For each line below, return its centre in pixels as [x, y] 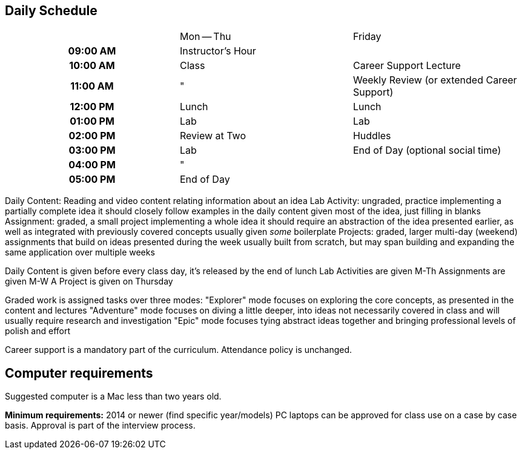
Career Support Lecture [407, 66]
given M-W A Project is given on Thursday [89, 281]
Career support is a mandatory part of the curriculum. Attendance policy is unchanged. [179, 350]
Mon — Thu [205, 37]
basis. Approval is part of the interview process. [100, 426]
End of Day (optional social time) [427, 150]
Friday [367, 37]
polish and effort [38, 331]
